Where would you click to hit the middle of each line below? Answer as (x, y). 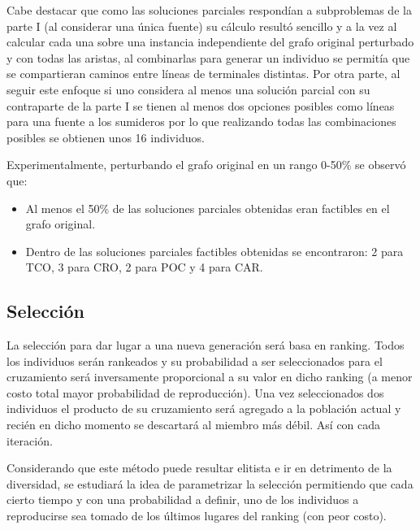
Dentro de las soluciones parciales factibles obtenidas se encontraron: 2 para (214, 251)
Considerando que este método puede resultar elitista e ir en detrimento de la (199, 468)
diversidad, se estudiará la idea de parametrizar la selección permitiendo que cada (210, 483)
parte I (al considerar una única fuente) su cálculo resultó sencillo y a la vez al (202, 26)
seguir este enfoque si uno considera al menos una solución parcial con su (188, 89)
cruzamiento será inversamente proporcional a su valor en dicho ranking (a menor (210, 377)
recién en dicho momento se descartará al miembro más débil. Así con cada (194, 425)
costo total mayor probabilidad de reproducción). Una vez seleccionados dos (195, 392)
